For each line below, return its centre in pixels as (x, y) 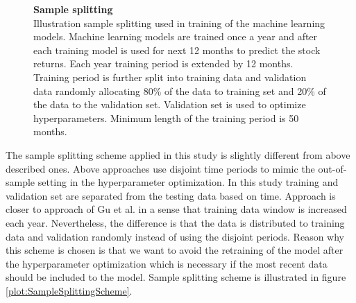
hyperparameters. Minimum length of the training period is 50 (166, 118)
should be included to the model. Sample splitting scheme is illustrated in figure (176, 277)
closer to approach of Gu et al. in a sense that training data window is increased (176, 209)
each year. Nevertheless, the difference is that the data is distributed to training (175, 222)
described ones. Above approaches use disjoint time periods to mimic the (160, 168)
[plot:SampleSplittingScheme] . (69, 290)
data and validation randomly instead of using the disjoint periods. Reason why (175, 236)
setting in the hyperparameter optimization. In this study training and (188, 182)
